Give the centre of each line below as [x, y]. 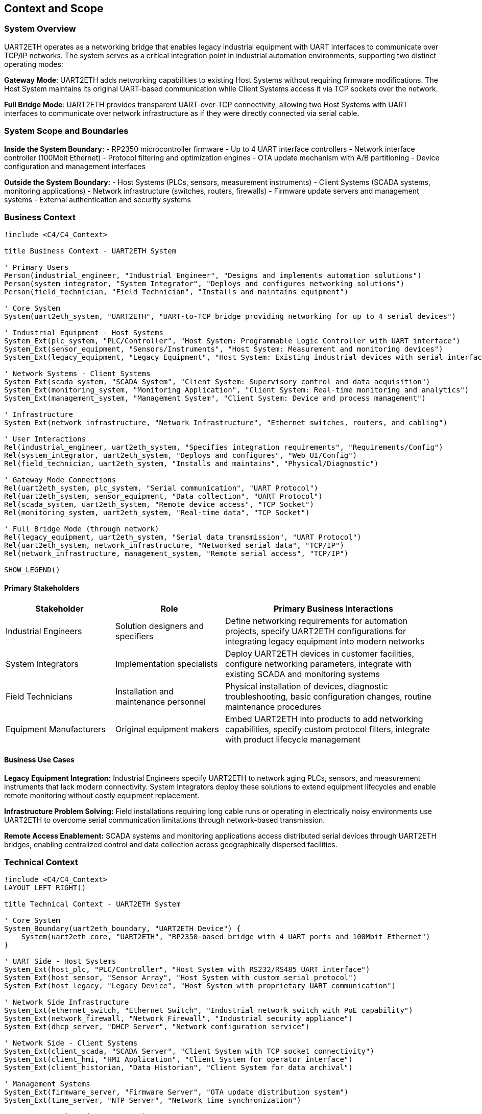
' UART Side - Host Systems [60, 961]
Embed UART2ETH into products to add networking [324, 719]
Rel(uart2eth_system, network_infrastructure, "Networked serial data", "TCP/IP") [174, 546]
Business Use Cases [39, 760]
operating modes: [34, 64]
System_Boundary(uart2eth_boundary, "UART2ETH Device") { [123, 929]
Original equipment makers [167, 729]
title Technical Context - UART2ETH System [92, 904]
